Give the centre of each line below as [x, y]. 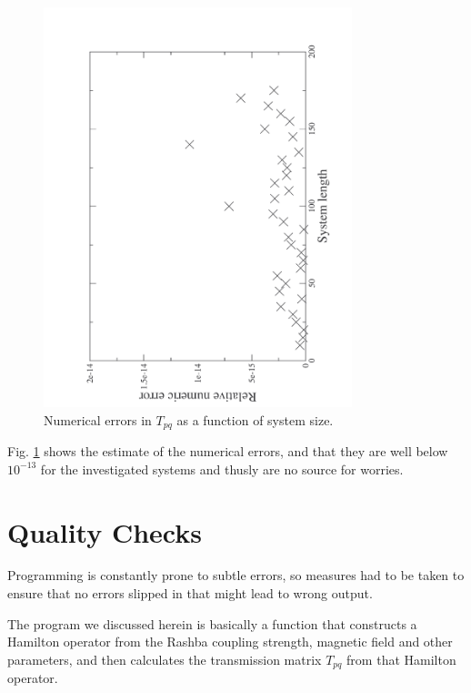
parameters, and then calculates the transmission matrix [165, 659]
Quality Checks [105, 531]
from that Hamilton [401, 659]
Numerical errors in [98, 419]
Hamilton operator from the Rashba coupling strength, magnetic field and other [230, 642]
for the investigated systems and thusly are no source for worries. [222, 469]
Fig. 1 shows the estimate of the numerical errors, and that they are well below [228, 451]
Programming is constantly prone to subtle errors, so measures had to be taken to [236, 575]
